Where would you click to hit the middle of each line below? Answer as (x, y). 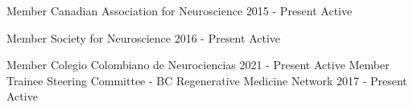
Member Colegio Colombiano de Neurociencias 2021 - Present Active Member (198, 65)
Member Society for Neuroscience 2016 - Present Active (144, 37)
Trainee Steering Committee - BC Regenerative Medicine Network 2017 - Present (207, 80)
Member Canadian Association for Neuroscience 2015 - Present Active (180, 10)
